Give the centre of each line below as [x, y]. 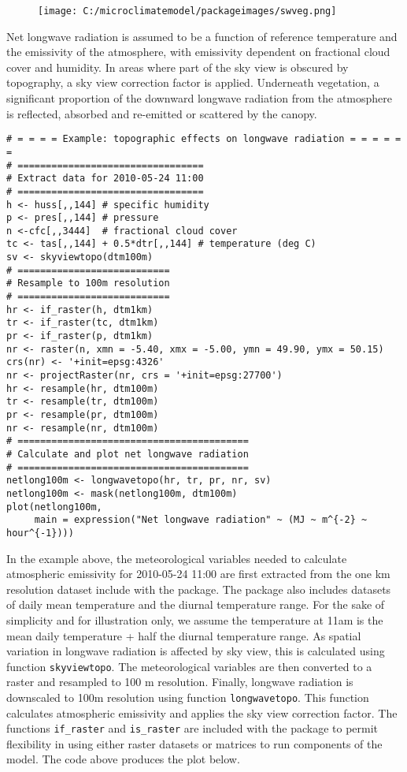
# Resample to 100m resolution [88, 283]
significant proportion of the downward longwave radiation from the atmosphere [200, 98]
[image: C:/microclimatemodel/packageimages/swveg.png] [187, 11]
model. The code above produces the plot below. [123, 759]
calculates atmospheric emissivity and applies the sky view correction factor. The [202, 712]
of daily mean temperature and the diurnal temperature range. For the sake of [196, 604]
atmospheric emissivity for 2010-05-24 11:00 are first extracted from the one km [198, 574]
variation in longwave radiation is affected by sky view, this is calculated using [196, 651]
